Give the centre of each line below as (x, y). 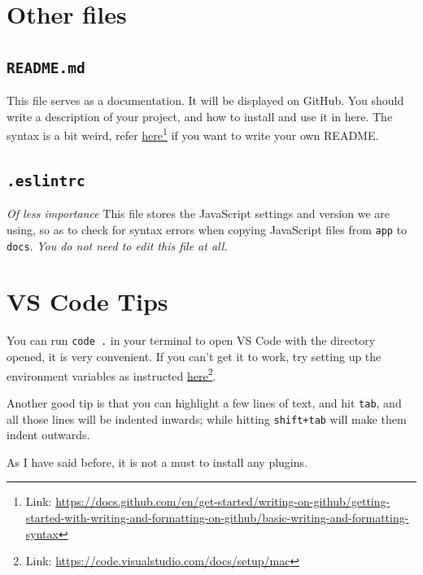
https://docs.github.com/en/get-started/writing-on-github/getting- (223, 501)
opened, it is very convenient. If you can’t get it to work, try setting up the (194, 357)
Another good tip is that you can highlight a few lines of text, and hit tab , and (204, 402)
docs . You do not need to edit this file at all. (117, 245)
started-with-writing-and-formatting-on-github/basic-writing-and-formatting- (217, 517)
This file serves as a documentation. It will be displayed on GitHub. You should (205, 100)
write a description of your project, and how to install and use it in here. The (200, 116)
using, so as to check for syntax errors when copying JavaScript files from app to (207, 229)
